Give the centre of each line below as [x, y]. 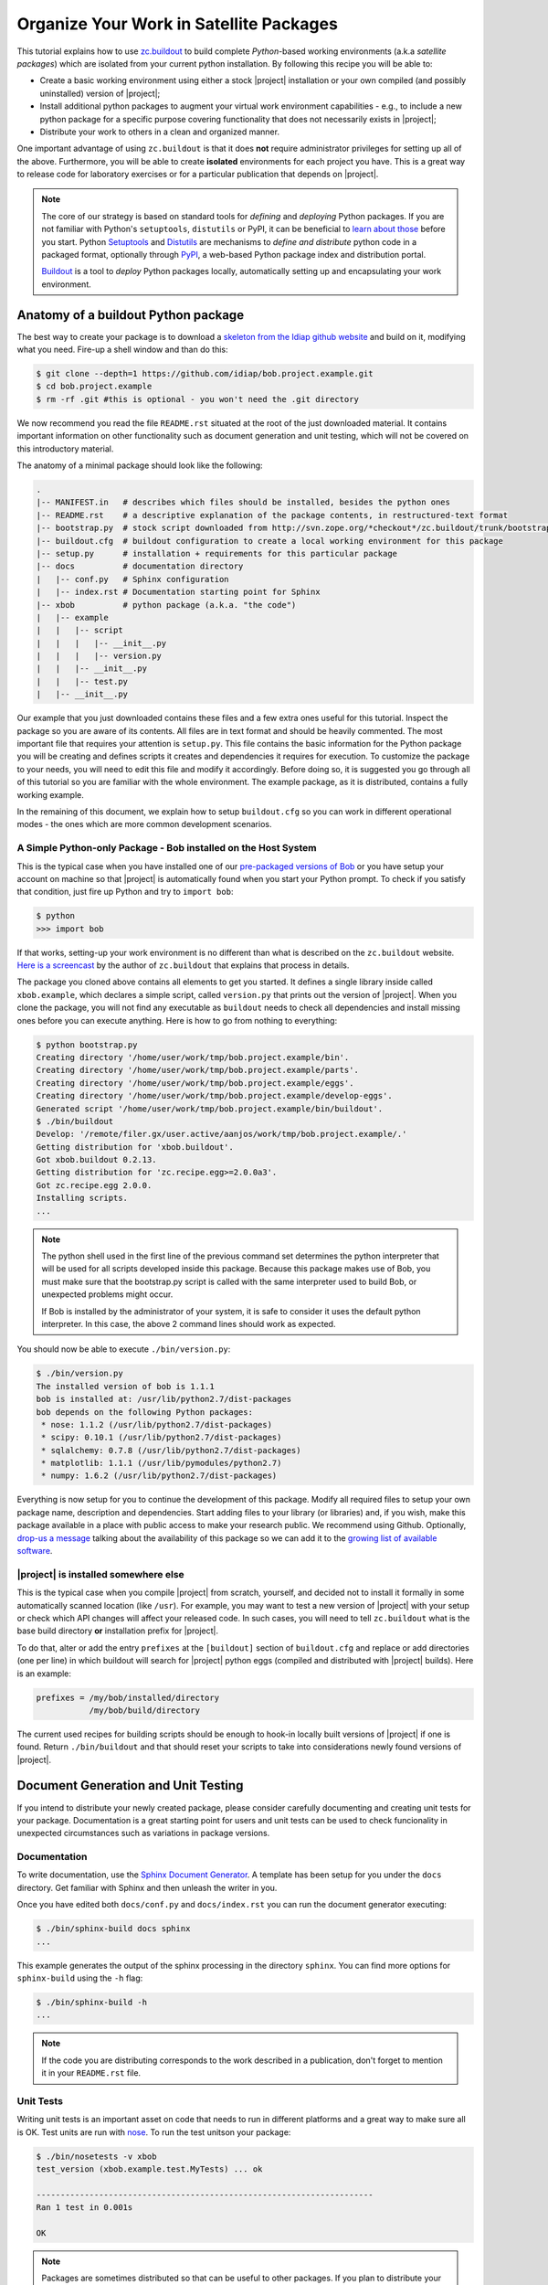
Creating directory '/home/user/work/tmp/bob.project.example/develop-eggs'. [214, 1096]
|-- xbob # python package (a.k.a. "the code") [166, 605]
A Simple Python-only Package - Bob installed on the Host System [167, 848]
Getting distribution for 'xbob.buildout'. [135, 1147]
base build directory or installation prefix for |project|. [118, 1631]
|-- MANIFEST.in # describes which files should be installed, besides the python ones [243, 502]
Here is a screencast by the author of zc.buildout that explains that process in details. [183, 965]
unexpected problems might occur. [107, 1294]
